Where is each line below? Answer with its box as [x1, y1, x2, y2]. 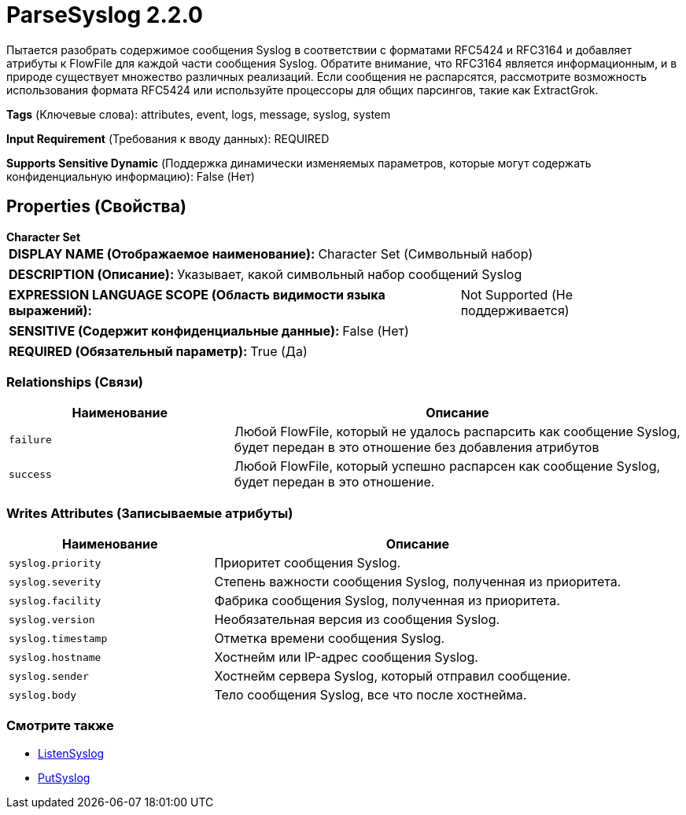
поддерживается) [460, 302, 570, 318]
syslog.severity [9, 575, 101, 588]
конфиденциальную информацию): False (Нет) [6, 169, 255, 183]
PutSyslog [38, 770, 90, 784]
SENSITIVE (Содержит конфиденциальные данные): [9, 322, 340, 339]
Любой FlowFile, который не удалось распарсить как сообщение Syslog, [234, 424, 680, 440]
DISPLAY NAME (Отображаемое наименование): [9, 245, 315, 262]
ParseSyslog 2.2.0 [6, 2, 203, 28]
